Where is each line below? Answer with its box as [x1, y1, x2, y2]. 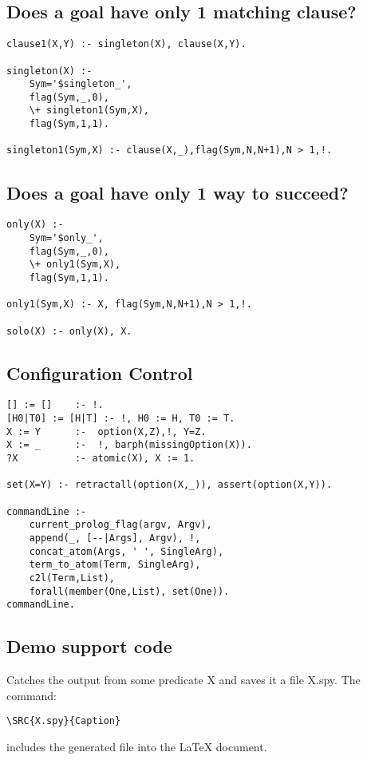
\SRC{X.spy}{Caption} [6, 715, 121, 727]
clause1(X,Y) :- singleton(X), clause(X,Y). [6, 38, 247, 50]
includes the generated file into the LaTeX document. [6, 738, 267, 754]
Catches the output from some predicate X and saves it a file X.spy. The [6, 671, 361, 688]
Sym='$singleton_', [29, 78, 132, 90]
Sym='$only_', [29, 232, 104, 243]
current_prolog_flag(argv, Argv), [29, 519, 212, 531]
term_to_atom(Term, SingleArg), [29, 559, 201, 571]
